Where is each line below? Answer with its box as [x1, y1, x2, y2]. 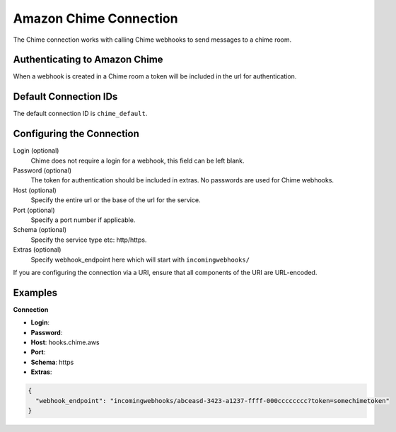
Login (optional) [13, 146, 59, 155]
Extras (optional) [13, 245, 62, 254]
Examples [13, 286, 58, 298]
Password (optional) [13, 166, 72, 175]
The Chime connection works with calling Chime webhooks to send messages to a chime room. [13, 35, 292, 44]
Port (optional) [13, 206, 56, 214]
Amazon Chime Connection [13, 11, 178, 26]
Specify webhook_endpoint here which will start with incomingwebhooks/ [30, 255, 250, 264]
